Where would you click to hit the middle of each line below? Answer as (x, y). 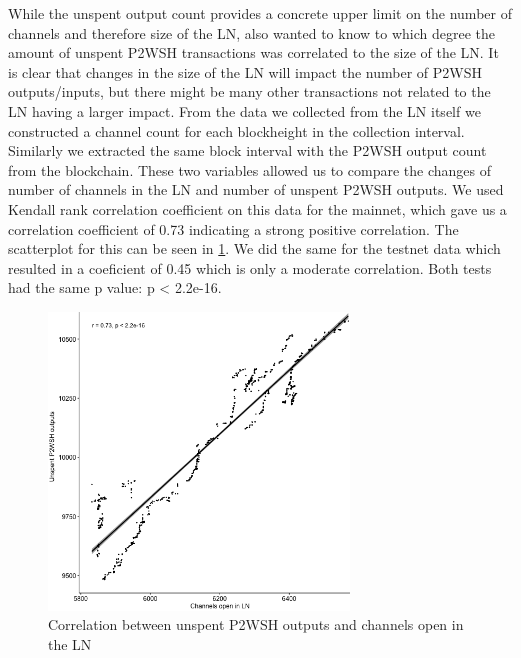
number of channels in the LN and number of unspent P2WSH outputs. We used (256, 189)
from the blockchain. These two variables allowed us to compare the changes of (249, 169)
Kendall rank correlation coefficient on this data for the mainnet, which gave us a (257, 208)
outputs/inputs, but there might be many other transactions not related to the (249, 91)
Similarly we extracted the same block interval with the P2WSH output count (247, 150)
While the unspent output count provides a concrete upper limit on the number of (260, 13)
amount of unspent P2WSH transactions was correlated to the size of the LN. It (253, 52)
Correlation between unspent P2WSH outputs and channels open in (256, 624)
